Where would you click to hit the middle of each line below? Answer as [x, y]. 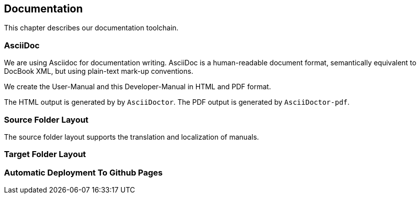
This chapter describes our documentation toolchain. [91, 28]
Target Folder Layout [45, 154]
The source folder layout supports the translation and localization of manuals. [131, 137]
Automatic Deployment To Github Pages [83, 172]
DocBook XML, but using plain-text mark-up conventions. [99, 71]
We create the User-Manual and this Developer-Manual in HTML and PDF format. [137, 87]
